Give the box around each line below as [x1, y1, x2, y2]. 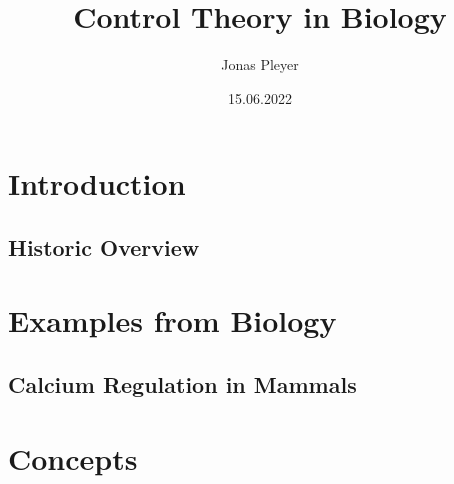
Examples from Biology [8, 300, 337, 341]
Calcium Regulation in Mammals [8, 369, 357, 400]
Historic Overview [8, 231, 200, 262]
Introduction [8, 163, 186, 204]
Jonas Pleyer [221, 54, 299, 75]
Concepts [8, 437, 138, 478]
